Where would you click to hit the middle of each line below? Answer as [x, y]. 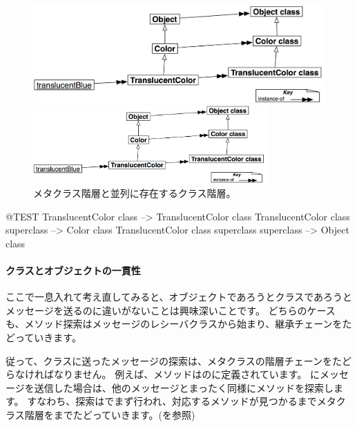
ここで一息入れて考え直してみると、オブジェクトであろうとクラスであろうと [179, 297]
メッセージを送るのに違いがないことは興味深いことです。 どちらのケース [171, 310]
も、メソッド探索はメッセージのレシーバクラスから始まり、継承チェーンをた [179, 324]
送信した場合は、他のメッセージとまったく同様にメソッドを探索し [184, 387]
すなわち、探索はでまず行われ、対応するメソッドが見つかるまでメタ [182, 401]
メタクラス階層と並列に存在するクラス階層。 [135, 193]
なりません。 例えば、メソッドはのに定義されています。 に [187, 374]
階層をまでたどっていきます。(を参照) [110, 415]
